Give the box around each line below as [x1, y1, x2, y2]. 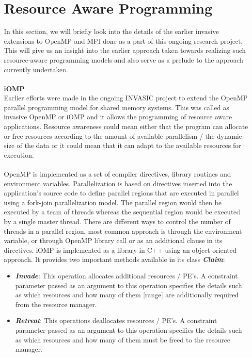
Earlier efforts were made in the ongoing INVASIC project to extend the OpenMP [4, 93, 248, 103]
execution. [4, 149, 34, 160]
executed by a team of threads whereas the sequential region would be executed [4, 207, 240, 217]
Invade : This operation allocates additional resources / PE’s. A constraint [15, 270, 238, 280]
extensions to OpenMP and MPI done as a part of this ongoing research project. [4, 35, 243, 46]
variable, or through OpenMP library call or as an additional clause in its [4, 235, 222, 245]
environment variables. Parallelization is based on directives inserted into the [4, 178, 232, 188]
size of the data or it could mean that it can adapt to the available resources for [4, 140, 241, 150]
